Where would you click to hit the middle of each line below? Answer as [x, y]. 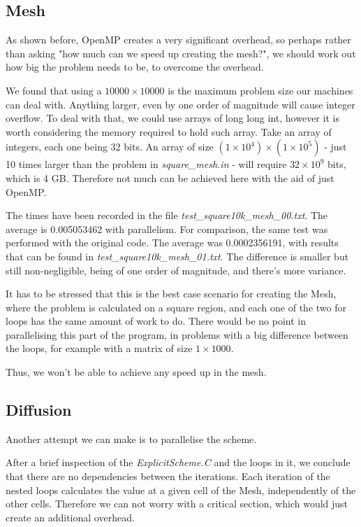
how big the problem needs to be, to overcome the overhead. [135, 67]
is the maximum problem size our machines [260, 90]
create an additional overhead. [70, 517]
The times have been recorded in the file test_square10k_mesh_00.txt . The [167, 215]
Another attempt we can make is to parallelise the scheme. [131, 438]
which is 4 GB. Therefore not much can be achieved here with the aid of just [170, 177]
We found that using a [54, 90]
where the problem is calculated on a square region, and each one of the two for [176, 307]
